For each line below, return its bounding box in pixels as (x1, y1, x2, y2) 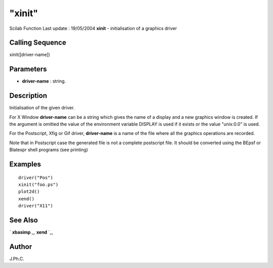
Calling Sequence (9, 38, 67, 47)
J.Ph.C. (9, 256, 25, 261)
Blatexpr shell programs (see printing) (9, 147, 88, 153)
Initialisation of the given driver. (9, 105, 75, 111)
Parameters (9, 65, 47, 73)
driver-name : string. (22, 78, 66, 84)
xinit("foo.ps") (18, 182, 59, 188)
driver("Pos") (18, 174, 53, 181)
